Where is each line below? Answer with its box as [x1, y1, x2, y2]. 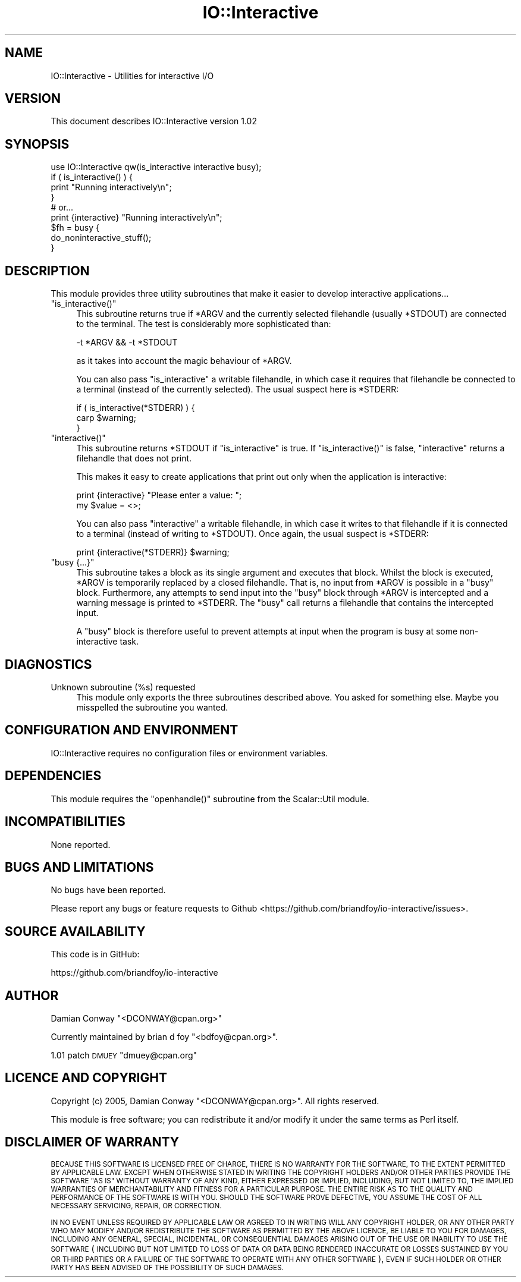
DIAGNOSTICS [5, 656, 92, 672]
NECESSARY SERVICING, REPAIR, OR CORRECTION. [51, 1201, 222, 1210]
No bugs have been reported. [51, 885, 166, 895]
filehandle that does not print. [76, 453, 192, 464]
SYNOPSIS [5, 136, 70, 152]
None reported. [51, 839, 111, 850]
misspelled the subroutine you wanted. [76, 702, 228, 712]
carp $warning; [76, 413, 136, 423]
